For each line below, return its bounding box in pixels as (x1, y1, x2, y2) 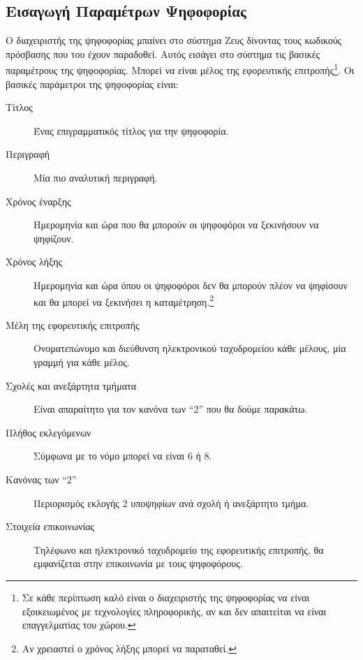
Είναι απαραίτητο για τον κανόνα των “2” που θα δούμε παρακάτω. (34, 402, 308, 416)
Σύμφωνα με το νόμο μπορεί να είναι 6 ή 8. (34, 448, 212, 463)
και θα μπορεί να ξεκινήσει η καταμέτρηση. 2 (34, 292, 214, 309)
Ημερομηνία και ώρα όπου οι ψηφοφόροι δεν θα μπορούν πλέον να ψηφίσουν (34, 277, 348, 292)
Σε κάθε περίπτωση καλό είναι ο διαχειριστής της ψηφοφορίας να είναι (22, 589, 310, 604)
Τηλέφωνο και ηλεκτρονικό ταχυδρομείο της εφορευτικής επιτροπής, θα (34, 542, 324, 557)
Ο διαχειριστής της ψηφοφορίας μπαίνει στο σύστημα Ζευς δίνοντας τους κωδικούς (6, 33, 342, 47)
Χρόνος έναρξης (6, 193, 71, 208)
